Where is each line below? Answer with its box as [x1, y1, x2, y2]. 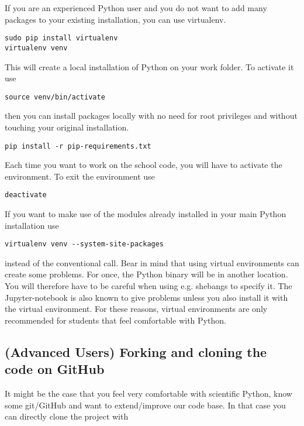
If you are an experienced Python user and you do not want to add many [5, 2, 267, 13]
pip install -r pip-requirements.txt [5, 142, 151, 150]
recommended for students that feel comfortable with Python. [5, 314, 226, 326]
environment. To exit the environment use [5, 170, 155, 182]
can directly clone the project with [5, 410, 129, 422]
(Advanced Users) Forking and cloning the [5, 342, 267, 360]
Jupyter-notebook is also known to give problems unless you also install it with [5, 291, 288, 303]
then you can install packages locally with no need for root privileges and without [5, 109, 298, 122]
